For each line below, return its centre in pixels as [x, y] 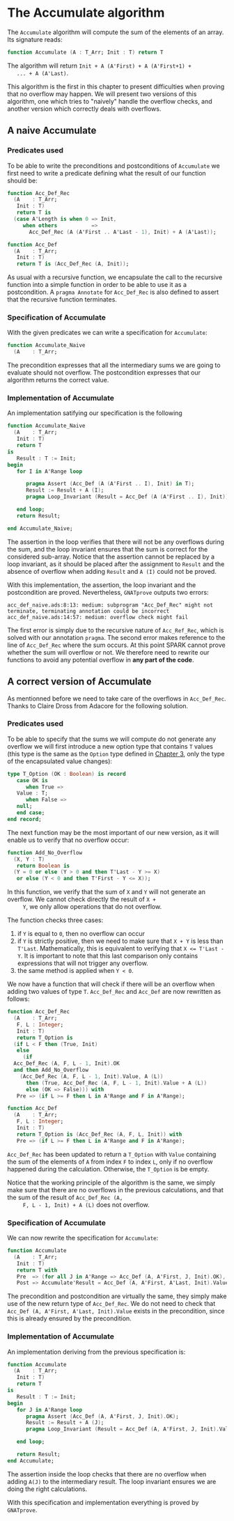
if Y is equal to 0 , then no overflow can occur [81, 934]
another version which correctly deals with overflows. [84, 109]
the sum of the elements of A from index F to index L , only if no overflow [110, 1162]
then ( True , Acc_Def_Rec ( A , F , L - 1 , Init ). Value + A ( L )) [116, 1083]
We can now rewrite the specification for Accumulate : [83, 1238]
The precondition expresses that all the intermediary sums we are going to [114, 365]
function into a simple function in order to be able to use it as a [97, 285]
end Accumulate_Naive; [40, 528]
